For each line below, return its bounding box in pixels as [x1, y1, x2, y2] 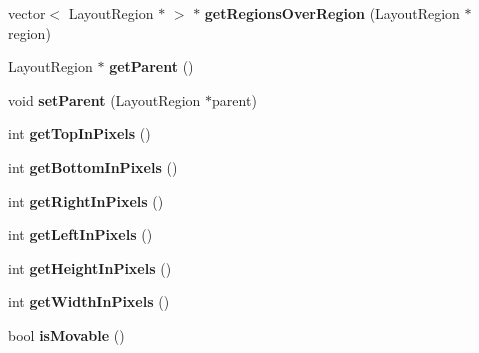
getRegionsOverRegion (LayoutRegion [204, 3, 460, 23]
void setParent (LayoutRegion [8, 89, 201, 110]
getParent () [109, 56, 194, 77]
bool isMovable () [8, 324, 125, 345]
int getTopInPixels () [8, 123, 151, 144]
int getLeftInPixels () [8, 224, 153, 245]
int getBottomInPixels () [8, 156, 178, 177]
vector [8, 3, 46, 23]
